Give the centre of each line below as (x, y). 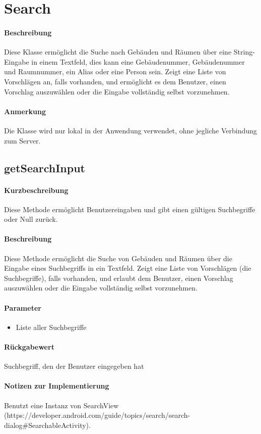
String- (244, 52)
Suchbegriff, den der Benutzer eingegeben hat (74, 366)
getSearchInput (45, 167)
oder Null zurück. (31, 219)
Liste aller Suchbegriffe (51, 327)
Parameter (23, 307)
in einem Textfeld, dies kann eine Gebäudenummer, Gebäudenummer (138, 61)
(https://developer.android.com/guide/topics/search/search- (97, 415)
